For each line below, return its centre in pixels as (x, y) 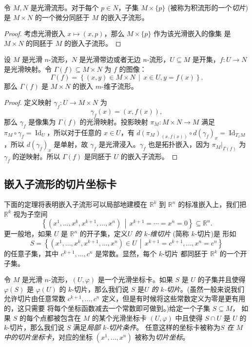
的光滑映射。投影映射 (114, 121)
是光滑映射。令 (28, 69)
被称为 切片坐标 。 (162, 337)
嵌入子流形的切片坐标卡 (60, 184)
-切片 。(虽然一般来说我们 (204, 289)
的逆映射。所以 (36, 156)
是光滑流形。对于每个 (65, 7)
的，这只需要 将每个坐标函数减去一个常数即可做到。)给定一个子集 (107, 308)
